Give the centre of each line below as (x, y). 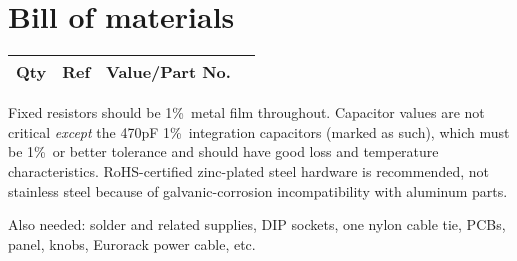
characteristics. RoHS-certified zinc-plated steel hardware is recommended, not (248, 170)
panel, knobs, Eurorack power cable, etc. (132, 243)
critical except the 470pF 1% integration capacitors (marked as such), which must (259, 131)
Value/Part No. (168, 72)
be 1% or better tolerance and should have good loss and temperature (223, 151)
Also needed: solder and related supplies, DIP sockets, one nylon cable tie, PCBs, (257, 224)
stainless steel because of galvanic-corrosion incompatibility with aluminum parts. (258, 190)
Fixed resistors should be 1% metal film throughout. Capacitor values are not (246, 112)
